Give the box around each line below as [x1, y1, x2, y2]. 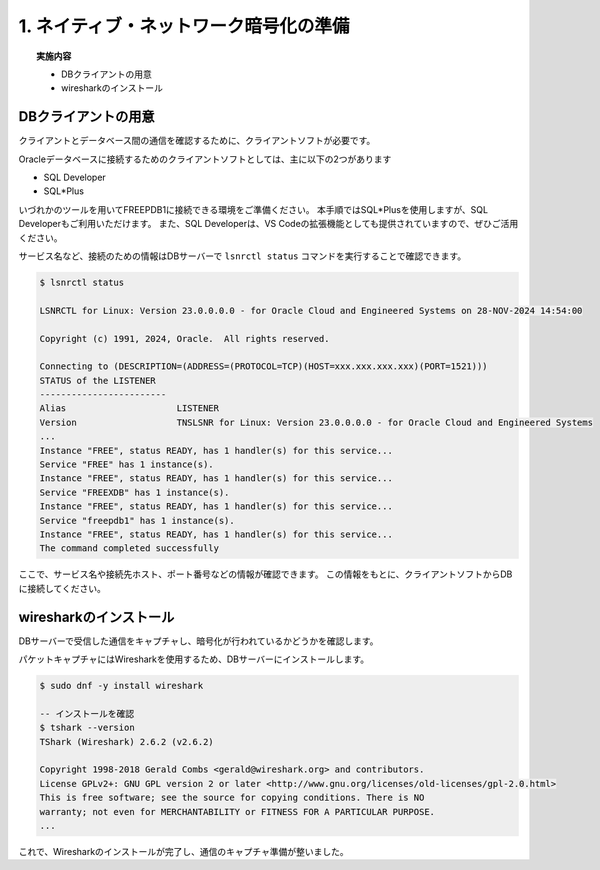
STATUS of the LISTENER [39, 375, 157, 386]
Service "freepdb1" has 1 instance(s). [39, 515, 235, 526]
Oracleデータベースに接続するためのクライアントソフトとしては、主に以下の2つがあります [18, 153, 392, 165]
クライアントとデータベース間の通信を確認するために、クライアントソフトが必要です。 [18, 135, 376, 147]
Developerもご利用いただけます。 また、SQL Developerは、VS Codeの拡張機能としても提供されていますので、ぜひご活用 [18, 218, 519, 230]
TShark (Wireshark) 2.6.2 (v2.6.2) [39, 736, 214, 747]
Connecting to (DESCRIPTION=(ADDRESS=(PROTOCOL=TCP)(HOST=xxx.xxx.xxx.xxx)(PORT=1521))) [39, 361, 489, 372]
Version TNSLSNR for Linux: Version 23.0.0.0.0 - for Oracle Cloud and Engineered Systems [39, 416, 594, 428]
